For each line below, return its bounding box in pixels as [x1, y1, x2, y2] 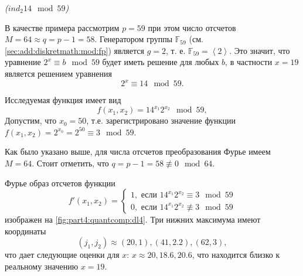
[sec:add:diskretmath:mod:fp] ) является [5, 44, 144, 56]
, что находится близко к [192, 248, 280, 261]
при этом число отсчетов [148, 21, 236, 33]
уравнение [5, 56, 41, 68]
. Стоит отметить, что [32, 156, 109, 169]
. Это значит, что [229, 44, 290, 56]
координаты [5, 224, 46, 237]
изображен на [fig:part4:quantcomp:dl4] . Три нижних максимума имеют [5, 213, 261, 226]
